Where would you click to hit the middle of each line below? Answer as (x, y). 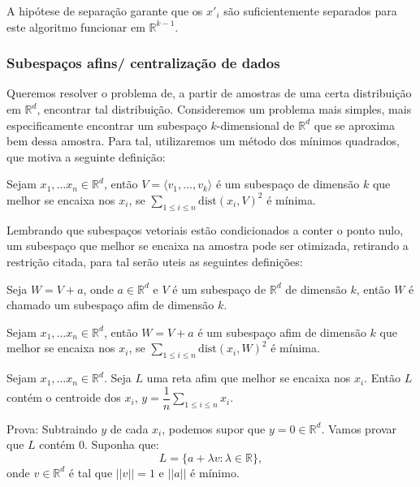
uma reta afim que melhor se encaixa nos (249, 378)
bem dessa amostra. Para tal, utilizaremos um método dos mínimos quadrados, (203, 141)
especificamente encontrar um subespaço (107, 125)
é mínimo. (215, 472)
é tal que (91, 472)
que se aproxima (354, 125)
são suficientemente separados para (310, 11)
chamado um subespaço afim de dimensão (110, 305)
